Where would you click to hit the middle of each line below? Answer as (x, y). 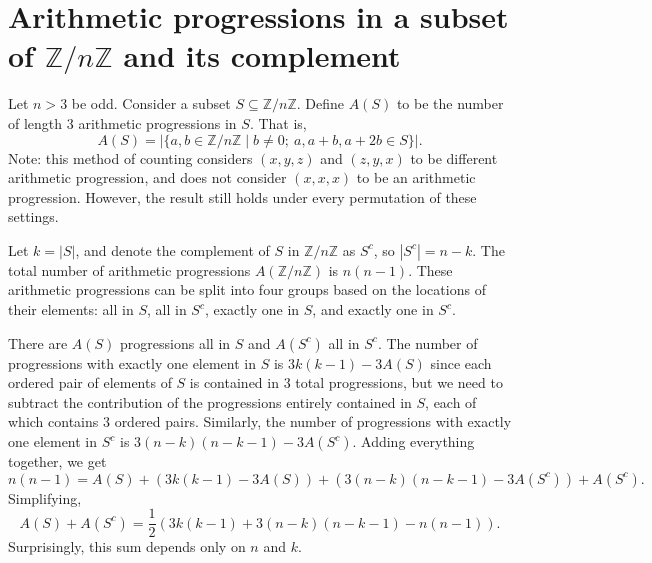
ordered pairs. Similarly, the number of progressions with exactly (313, 421)
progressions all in (175, 342)
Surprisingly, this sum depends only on (127, 546)
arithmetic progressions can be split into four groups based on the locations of (247, 289)
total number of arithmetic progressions (129, 269)
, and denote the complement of (172, 249)
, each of (451, 401)
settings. (33, 216)
